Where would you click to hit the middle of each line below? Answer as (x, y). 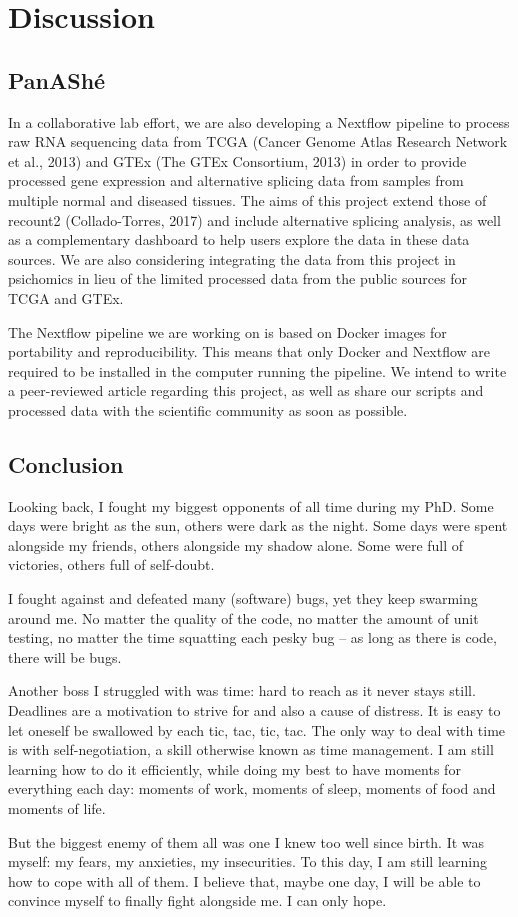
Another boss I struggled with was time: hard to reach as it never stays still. (242, 690)
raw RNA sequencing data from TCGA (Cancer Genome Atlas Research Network (258, 141)
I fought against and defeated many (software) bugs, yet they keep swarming (243, 598)
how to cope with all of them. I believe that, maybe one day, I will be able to (244, 880)
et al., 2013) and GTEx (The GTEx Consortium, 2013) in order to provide (237, 160)
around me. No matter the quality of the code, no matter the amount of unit (243, 617)
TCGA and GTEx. (66, 297)
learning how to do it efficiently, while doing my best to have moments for (234, 768)
